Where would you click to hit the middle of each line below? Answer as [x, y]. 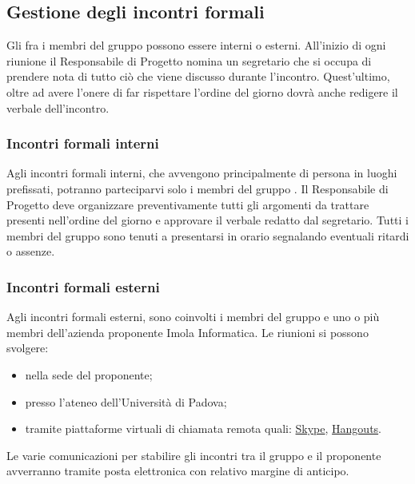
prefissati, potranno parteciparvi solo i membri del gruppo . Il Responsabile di [198, 188]
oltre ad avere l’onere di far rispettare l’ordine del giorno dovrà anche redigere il [202, 91]
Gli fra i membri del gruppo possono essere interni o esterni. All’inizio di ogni [196, 45]
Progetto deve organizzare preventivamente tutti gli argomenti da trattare [188, 204]
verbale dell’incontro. [58, 107]
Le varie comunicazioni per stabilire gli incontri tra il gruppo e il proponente [194, 455]
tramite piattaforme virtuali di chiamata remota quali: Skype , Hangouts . [204, 428]
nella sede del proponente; [89, 374]
